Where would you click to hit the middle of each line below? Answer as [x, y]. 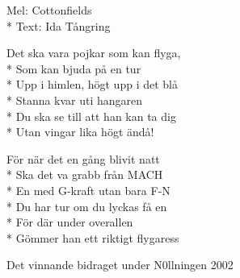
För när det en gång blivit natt [83, 158]
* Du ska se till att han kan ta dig [91, 116]
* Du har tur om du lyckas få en [87, 206]
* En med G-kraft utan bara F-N [88, 190]
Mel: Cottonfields [49, 10]
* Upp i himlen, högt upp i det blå [92, 84]
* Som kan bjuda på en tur [74, 68]
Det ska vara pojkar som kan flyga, [94, 53]
